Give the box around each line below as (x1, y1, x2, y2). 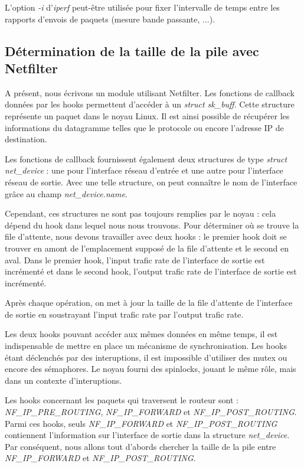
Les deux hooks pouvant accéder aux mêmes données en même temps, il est (5, 328, 278, 340)
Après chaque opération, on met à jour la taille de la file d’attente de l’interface (5, 296, 293, 309)
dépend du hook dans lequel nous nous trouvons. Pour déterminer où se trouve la (5, 218, 299, 231)
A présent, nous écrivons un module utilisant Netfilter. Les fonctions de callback (5, 86, 295, 99)
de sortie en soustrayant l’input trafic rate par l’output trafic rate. (5, 308, 244, 320)
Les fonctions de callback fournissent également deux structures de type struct (5, 152, 287, 165)
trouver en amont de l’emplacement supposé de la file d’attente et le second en (5, 241, 289, 254)
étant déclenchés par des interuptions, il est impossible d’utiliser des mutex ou (5, 351, 287, 363)
